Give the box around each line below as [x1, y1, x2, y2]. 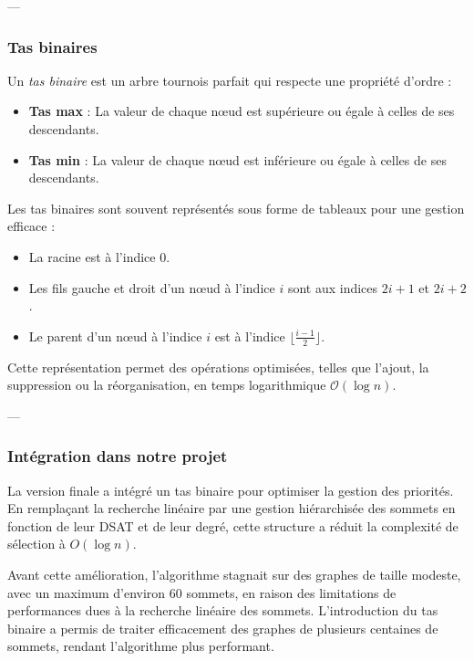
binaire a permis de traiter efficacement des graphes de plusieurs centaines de [7, 618, 438, 637]
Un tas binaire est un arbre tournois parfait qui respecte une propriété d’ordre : [7, 70, 452, 89]
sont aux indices [287, 278, 378, 297]
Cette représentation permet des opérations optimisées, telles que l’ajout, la [7, 357, 429, 376]
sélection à [7, 534, 66, 553]
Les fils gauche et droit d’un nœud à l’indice [28, 278, 275, 297]
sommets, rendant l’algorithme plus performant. [7, 636, 274, 656]
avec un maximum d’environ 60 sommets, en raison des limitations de [7, 582, 397, 602]
